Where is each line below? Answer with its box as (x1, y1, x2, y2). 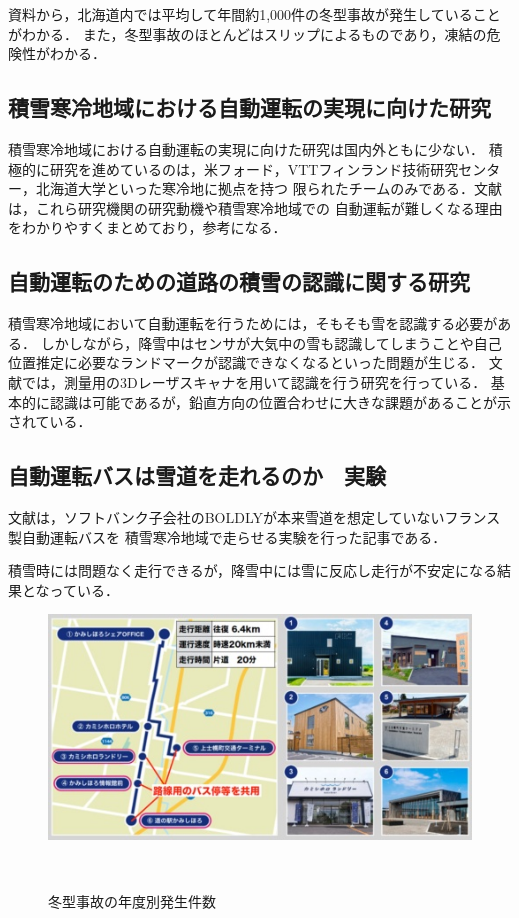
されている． (8, 411, 92, 432)
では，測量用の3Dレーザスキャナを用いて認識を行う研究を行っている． (22, 371, 487, 392)
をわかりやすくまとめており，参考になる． (8, 217, 287, 238)
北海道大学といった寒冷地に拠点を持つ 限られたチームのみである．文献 (35, 178, 503, 199)
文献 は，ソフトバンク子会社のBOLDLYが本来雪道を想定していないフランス (8, 506, 501, 527)
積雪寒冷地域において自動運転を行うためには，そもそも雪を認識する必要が (8, 313, 498, 334)
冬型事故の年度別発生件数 (48, 890, 216, 911)
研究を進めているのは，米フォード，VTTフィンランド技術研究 (49, 158, 459, 179)
